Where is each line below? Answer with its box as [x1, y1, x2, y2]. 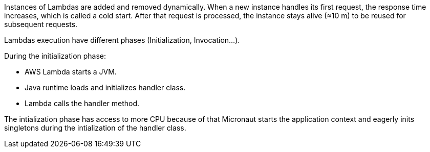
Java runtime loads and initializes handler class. [25, 83, 186, 92]
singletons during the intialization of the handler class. [4, 123, 186, 132]
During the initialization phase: [4, 52, 106, 60]
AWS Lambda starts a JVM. [25, 67, 117, 76]
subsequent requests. [4, 20, 78, 29]
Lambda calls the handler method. [25, 99, 140, 108]
